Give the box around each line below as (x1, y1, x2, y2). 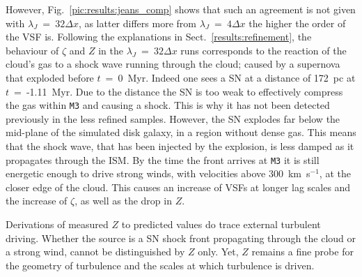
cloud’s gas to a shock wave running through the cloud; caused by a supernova (6, 57, 340, 71)
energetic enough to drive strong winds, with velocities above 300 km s (6, 166, 310, 181)
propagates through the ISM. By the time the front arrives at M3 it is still (6, 152, 320, 167)
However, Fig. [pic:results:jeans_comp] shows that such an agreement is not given (6, 2, 356, 16)
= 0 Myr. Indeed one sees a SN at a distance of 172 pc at (105, 70, 356, 84)
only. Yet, (198, 244, 239, 259)
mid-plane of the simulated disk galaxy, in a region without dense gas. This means (6, 125, 356, 140)
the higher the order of (249, 15, 346, 30)
